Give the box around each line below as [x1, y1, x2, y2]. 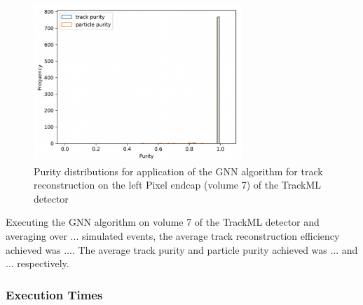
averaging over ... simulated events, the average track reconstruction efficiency [6, 228, 340, 243]
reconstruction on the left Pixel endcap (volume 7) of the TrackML [34, 177, 322, 192]
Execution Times [6, 285, 103, 303]
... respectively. [6, 256, 69, 271]
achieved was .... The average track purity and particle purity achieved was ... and [6, 242, 358, 257]
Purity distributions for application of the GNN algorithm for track [34, 163, 323, 178]
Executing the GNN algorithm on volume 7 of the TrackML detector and [6, 215, 320, 229]
